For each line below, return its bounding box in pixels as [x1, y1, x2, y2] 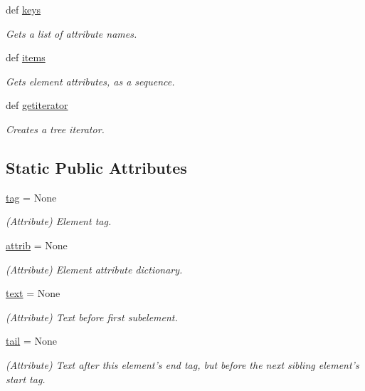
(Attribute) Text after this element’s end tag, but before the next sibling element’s [6, 357, 359, 372]
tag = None [6, 189, 57, 204]
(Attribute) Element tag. [6, 214, 112, 229]
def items [6, 50, 46, 65]
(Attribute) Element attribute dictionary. [6, 261, 183, 276]
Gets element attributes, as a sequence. [6, 73, 175, 88]
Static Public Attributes [6, 156, 187, 178]
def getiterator [6, 98, 68, 113]
